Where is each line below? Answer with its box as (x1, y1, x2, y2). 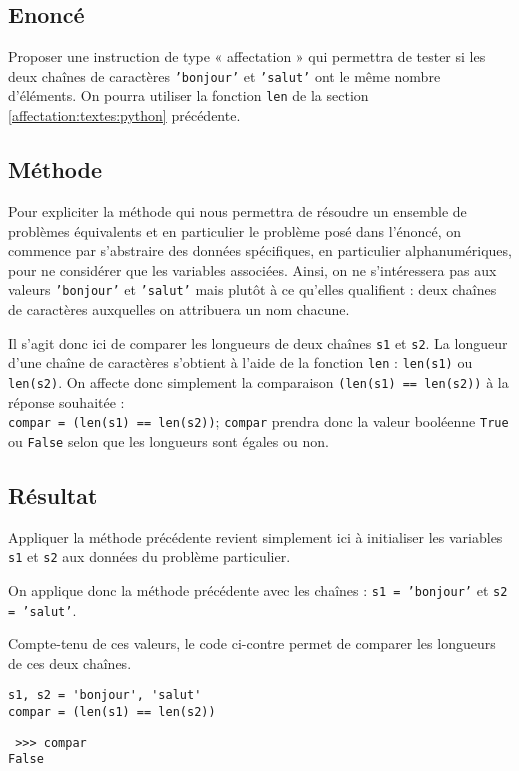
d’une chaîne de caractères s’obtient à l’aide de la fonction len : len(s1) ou (8, 352, 473, 373)
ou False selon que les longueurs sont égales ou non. (8, 430, 329, 451)
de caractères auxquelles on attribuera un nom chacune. (8, 298, 350, 319)
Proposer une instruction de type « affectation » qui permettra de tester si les (8, 46, 486, 67)
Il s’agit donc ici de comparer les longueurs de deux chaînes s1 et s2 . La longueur (8, 332, 508, 353)
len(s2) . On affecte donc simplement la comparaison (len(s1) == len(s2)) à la (8, 371, 509, 392)
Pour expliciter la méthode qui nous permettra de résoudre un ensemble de (8, 200, 467, 221)
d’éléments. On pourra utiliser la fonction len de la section (8, 85, 369, 106)
